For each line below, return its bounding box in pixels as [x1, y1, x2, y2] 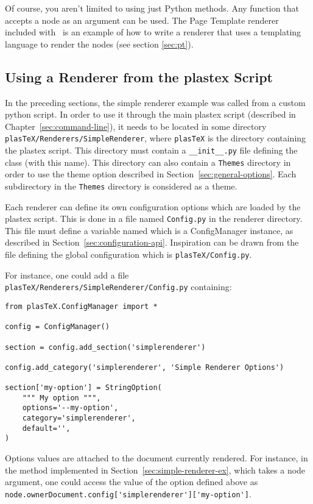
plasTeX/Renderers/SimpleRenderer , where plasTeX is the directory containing [5, 132, 306, 144]
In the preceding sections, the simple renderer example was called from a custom [5, 96, 306, 108]
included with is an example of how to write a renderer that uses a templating [5, 26, 301, 38]
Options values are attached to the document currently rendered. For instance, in [5, 452, 308, 464]
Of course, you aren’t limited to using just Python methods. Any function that [5, 2, 299, 14]
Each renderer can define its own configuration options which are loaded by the [5, 200, 301, 213]
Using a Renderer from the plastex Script [5, 67, 273, 86]
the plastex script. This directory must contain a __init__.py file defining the [5, 144, 298, 157]
